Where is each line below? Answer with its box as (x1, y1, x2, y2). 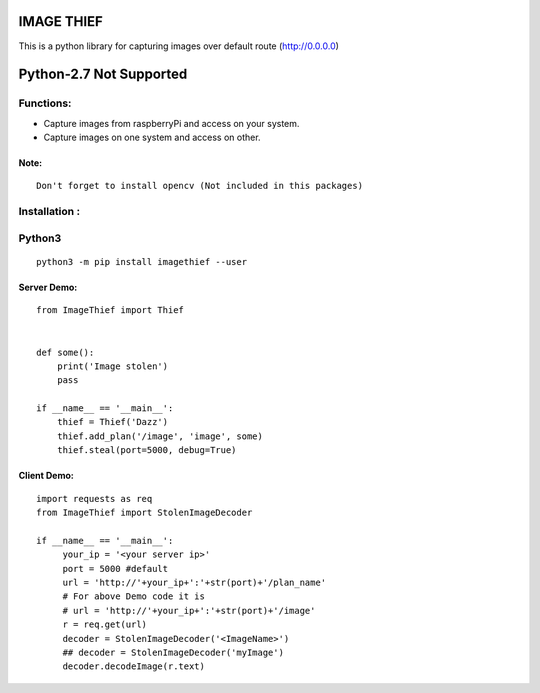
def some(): (36, 346, 95, 358)
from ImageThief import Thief (36, 305, 185, 316)
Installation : (18, 205, 80, 219)
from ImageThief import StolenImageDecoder (36, 507, 253, 519)
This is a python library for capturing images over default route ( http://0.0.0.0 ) (18, 40, 340, 52)
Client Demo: (18, 470, 74, 482)
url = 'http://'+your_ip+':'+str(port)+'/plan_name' (62, 577, 327, 588)
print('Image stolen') (56, 360, 169, 372)
